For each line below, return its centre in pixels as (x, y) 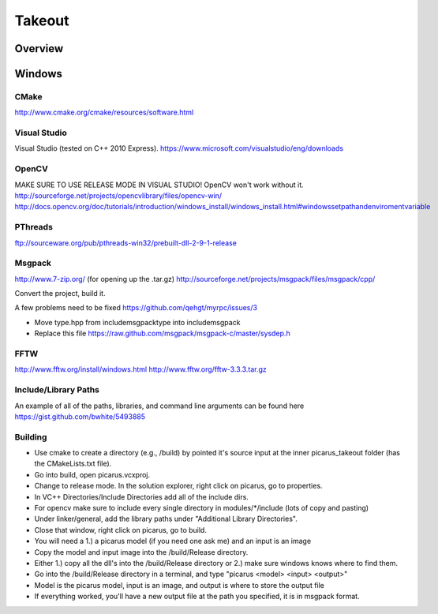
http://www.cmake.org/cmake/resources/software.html (104, 112)
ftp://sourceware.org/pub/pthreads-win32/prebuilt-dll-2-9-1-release (125, 243)
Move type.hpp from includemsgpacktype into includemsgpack (137, 322)
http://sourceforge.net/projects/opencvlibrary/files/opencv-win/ (118, 196)
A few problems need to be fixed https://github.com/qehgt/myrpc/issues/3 (136, 308)
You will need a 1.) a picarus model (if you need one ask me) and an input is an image (173, 541)
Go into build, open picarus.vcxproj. (92, 474)
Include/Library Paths (57, 390)
